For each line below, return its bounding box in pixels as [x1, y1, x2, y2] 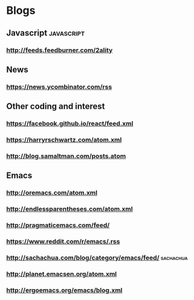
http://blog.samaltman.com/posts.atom [6, 152, 126, 160]
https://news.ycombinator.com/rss [6, 82, 112, 91]
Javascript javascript [6, 28, 85, 38]
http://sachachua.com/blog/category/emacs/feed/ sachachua [6, 253, 189, 262]
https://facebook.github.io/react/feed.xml [6, 119, 134, 128]
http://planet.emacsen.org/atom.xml [6, 270, 117, 278]
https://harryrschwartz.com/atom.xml [6, 135, 122, 144]
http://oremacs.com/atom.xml [6, 189, 98, 197]
